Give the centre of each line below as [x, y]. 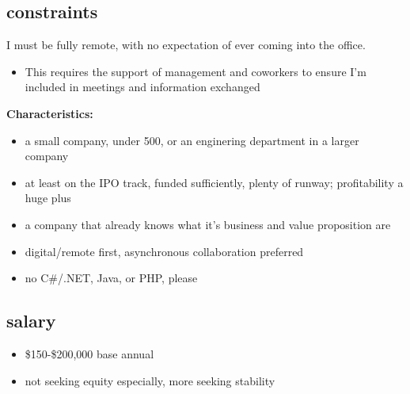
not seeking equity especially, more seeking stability [150, 380]
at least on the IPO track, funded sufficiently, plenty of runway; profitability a [214, 182]
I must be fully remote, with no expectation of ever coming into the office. [186, 45]
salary [31, 321]
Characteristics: [50, 113]
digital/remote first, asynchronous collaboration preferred [164, 251]
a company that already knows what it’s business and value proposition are [208, 224]
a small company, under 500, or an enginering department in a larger [192, 140]
